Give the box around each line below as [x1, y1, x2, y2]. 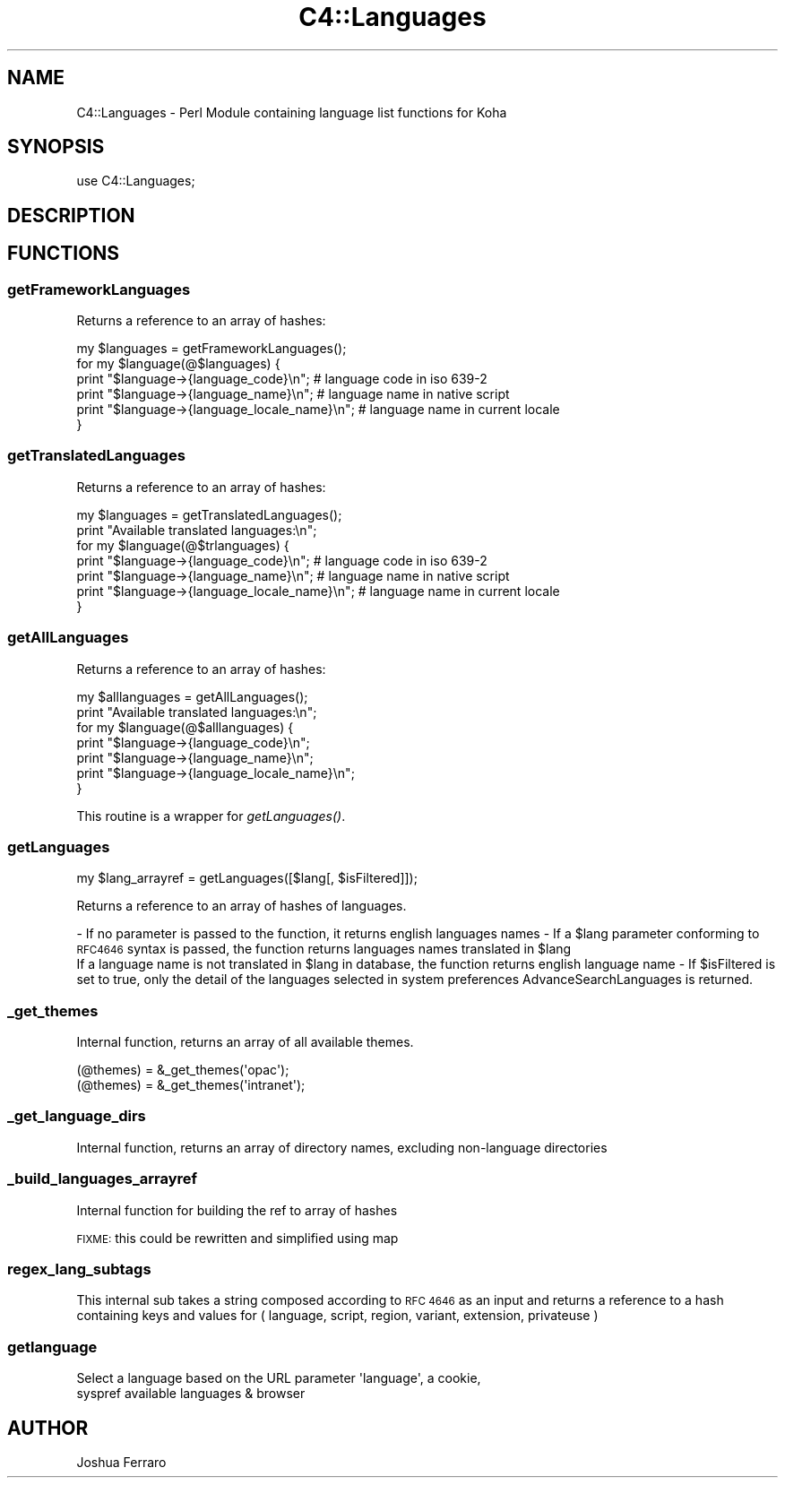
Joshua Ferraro [76, 1454, 167, 1470]
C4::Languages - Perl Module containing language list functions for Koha [76, 104, 507, 120]
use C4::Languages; [76, 173, 195, 189]
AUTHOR [7, 1416, 89, 1439]
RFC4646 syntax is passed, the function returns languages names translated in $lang [76, 941, 572, 957]
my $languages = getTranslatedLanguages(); [76, 506, 342, 522]
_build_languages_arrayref [7, 1170, 198, 1188]
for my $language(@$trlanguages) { [76, 537, 289, 553]
